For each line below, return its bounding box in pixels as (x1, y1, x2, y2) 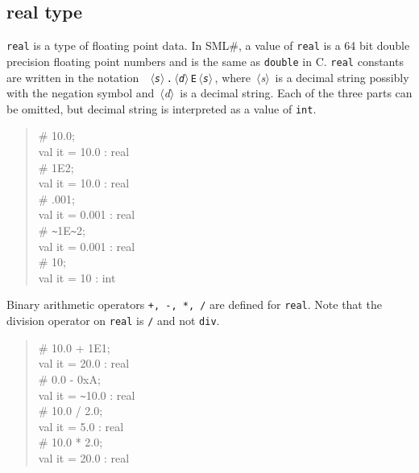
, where (214, 68, 251, 85)
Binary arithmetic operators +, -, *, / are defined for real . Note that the (6, 296, 382, 313)
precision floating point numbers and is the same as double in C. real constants (6, 52, 404, 69)
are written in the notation (6, 68, 139, 85)
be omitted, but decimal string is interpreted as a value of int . (6, 100, 317, 117)
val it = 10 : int (38, 269, 116, 286)
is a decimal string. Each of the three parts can (180, 84, 413, 101)
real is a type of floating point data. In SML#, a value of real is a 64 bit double (6, 37, 410, 54)
